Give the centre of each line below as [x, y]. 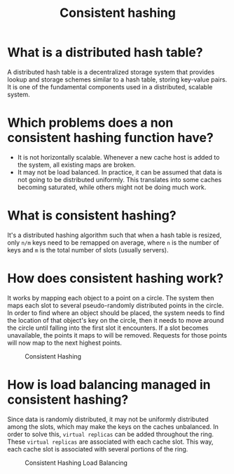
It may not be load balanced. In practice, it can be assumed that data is [120, 172]
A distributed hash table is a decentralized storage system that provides [111, 72]
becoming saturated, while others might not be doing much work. [112, 187]
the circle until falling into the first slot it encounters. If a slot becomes [108, 328]
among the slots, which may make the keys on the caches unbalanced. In [113, 426]
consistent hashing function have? [110, 138]
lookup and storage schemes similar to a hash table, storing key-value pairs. [117, 79]
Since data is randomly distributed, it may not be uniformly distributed [108, 419]
